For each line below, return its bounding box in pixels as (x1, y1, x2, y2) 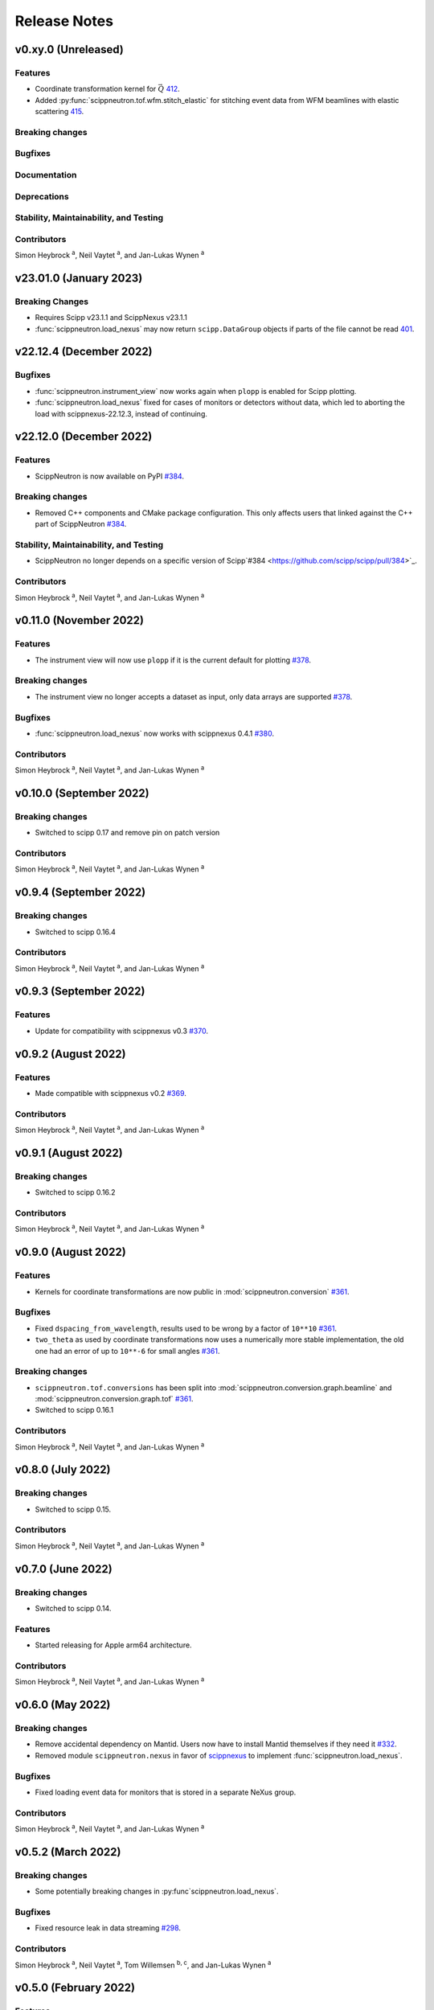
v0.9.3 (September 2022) (14, 985, 145, 999)
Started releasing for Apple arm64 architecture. (35, 1640, 192, 1650)
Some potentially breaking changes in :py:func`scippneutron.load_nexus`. (35, 1886, 279, 1897)
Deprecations (14, 191, 69, 202)
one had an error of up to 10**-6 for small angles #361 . (35, 1346, 220, 1356)
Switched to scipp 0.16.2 (35, 1188, 116, 1197)
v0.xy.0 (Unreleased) (14, 43, 125, 56)
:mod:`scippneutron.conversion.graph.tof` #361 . (35, 1394, 194, 1404)
